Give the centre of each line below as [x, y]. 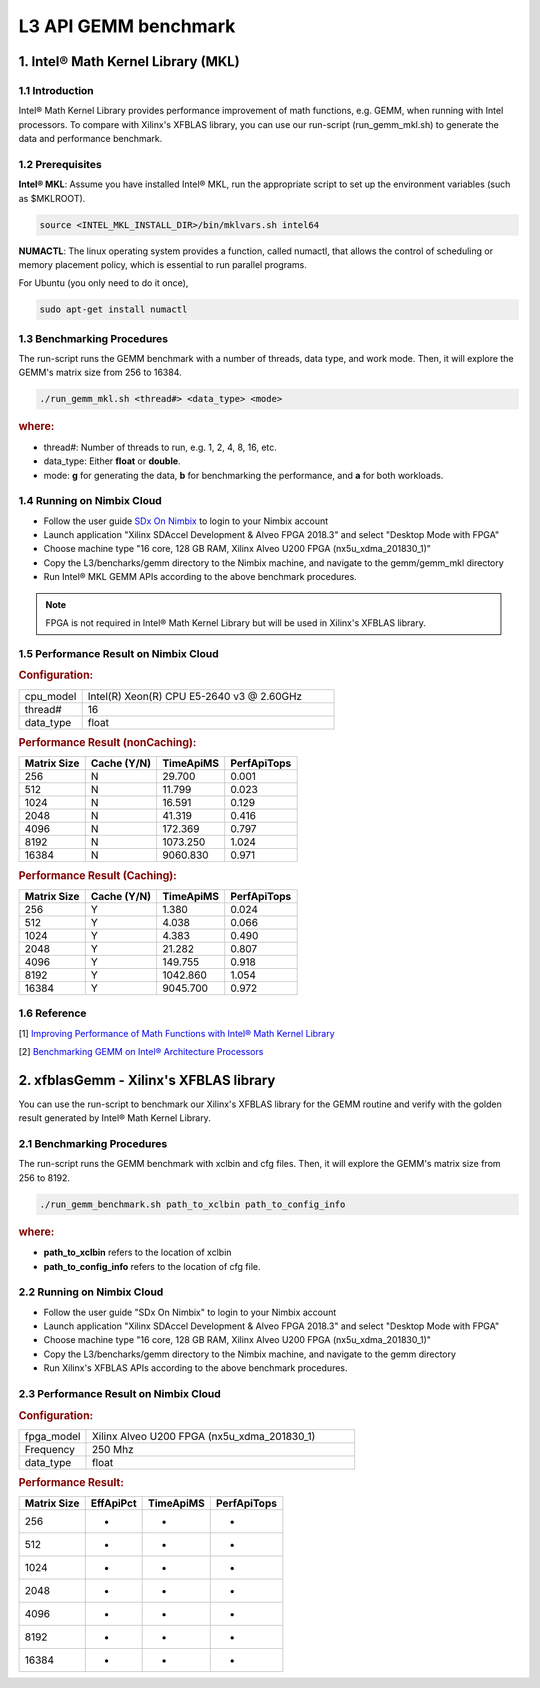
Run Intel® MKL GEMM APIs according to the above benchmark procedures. [200, 577]
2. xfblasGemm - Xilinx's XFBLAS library [147, 1080]
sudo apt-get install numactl [113, 309]
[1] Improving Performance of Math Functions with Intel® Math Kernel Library [176, 1033]
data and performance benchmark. [90, 139]
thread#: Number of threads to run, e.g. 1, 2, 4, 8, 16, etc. [160, 447]
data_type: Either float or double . [112, 461]
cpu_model [50, 696]
